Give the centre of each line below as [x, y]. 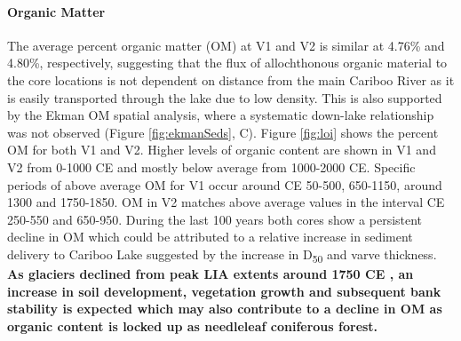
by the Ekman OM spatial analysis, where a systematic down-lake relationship [221, 115]
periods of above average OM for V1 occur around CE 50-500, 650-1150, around [225, 184]
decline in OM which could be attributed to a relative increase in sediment [210, 237]
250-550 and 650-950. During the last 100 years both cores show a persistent [215, 219]
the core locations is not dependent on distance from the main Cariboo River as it [231, 79]
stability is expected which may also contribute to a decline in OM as [225, 309]
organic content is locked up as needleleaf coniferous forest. [193, 325]
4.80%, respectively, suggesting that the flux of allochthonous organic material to [227, 63]
